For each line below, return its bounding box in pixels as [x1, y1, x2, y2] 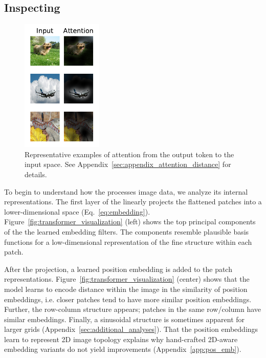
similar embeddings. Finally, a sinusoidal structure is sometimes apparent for [4, 313, 245, 324]
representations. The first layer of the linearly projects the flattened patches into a [4, 196, 262, 207]
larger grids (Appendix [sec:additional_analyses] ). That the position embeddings [4, 324, 258, 334]
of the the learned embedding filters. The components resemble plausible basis [4, 226, 249, 237]
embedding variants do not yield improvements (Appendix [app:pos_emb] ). [4, 344, 241, 354]
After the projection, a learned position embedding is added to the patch [4, 263, 232, 274]
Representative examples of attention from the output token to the [25, 149, 234, 159]
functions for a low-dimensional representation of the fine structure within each [4, 236, 252, 247]
